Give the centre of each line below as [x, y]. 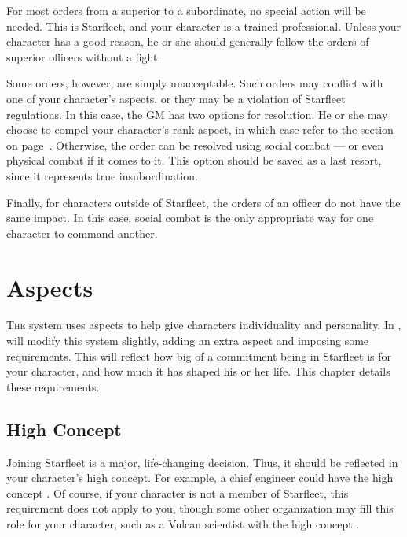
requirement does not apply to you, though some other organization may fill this [200, 508]
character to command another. [82, 233]
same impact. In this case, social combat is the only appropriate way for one [190, 218]
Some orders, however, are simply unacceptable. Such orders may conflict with [195, 83]
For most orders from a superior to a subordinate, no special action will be [186, 10]
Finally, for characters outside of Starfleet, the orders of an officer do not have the [203, 202]
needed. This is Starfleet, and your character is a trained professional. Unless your [204, 26]
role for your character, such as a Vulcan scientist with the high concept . [183, 523]
